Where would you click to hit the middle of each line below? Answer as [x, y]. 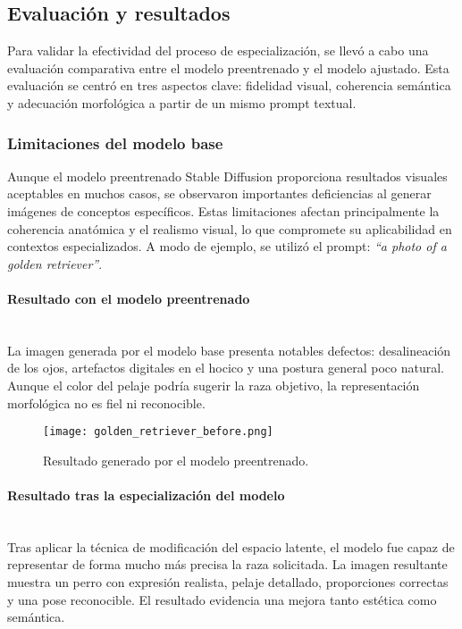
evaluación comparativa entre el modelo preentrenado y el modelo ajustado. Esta [228, 67]
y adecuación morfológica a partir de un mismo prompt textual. [182, 102]
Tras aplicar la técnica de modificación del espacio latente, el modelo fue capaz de [231, 546]
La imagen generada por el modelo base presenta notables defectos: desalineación [229, 350]
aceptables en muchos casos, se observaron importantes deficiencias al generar [219, 193]
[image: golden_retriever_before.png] [158, 432]
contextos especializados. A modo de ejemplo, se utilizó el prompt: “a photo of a [227, 246]
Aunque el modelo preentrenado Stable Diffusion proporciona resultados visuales [227, 176]
